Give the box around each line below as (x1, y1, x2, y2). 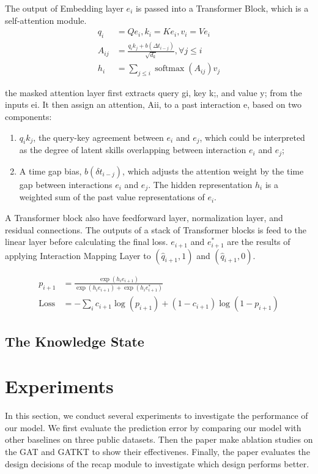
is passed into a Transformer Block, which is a (135, 2, 309, 14)
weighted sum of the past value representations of (19, 190, 205, 203)
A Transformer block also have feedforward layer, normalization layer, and (5, 211, 283, 224)
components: (5, 110, 52, 123)
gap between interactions (19, 178, 113, 190)
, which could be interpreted (199, 130, 305, 143)
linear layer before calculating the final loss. (5, 235, 168, 248)
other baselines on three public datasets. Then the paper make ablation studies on (5, 433, 313, 446)
